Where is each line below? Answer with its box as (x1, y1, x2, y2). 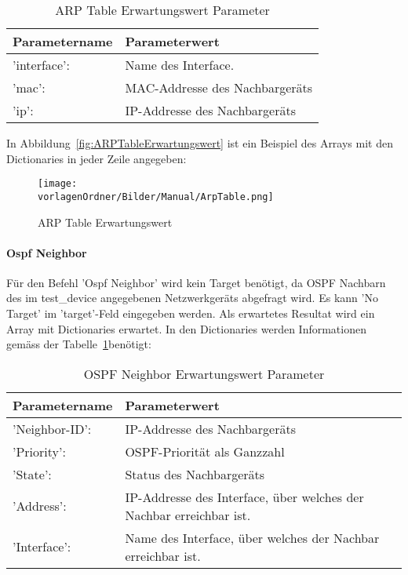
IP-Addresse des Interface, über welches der (125, 487, 364, 506)
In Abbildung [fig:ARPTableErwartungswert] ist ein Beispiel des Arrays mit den (6, 135, 393, 151)
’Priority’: (13, 442, 66, 460)
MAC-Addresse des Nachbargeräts (125, 78, 313, 96)
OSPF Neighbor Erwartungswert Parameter (83, 364, 325, 383)
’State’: (13, 464, 52, 483)
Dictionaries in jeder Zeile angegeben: (6, 150, 187, 166)
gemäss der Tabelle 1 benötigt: (6, 336, 151, 352)
